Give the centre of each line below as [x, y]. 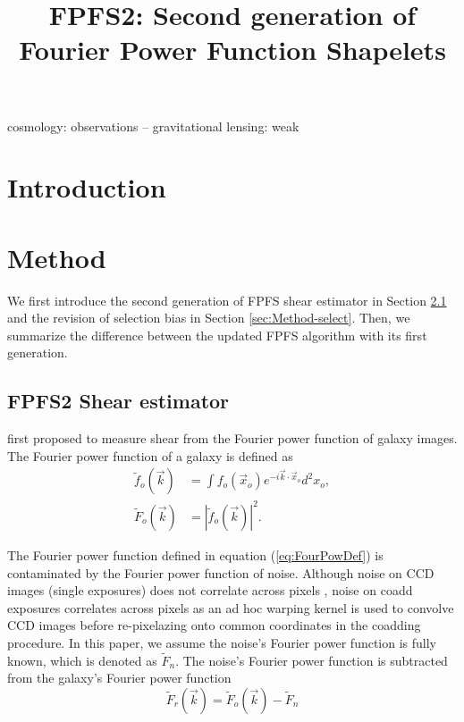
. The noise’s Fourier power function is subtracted [312, 660]
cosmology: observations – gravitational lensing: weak [153, 126]
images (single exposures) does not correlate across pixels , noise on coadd [210, 590]
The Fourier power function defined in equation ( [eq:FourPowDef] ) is [195, 554]
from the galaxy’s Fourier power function [119, 678]
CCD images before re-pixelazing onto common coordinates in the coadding [214, 625]
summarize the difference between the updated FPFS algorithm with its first [217, 335]
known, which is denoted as [82, 660]
